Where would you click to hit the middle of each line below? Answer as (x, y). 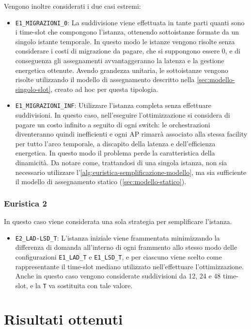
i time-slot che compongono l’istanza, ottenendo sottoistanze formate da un (127, 32)
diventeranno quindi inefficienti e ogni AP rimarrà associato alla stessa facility (131, 134)
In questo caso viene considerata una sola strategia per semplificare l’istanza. (118, 221)
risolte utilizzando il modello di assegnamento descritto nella (105, 79)
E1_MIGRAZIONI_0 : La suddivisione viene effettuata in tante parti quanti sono (130, 22)
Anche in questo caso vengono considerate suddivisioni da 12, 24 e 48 (118, 276)
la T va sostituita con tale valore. (84, 285)
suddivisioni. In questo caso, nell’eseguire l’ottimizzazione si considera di (123, 115)
